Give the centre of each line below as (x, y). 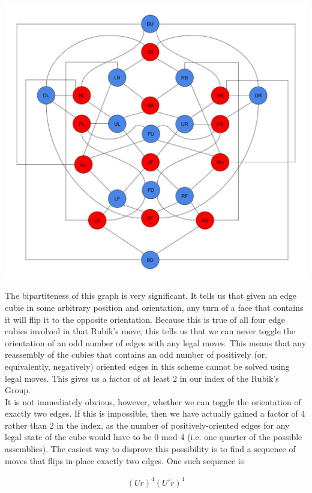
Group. (18, 390)
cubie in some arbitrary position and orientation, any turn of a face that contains (154, 307)
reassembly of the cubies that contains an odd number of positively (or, (136, 354)
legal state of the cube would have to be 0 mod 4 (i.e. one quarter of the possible (154, 437)
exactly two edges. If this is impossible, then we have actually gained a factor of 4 (155, 413)
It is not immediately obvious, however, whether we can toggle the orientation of (153, 401)
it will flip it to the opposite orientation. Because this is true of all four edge (145, 319)
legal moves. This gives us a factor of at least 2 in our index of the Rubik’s (142, 378)
